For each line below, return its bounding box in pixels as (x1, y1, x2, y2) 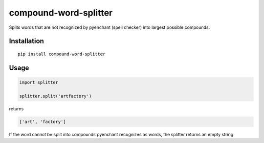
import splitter (19, 80, 59, 85)
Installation (9, 37, 44, 45)
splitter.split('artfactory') (19, 93, 92, 99)
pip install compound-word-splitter (18, 51, 106, 57)
